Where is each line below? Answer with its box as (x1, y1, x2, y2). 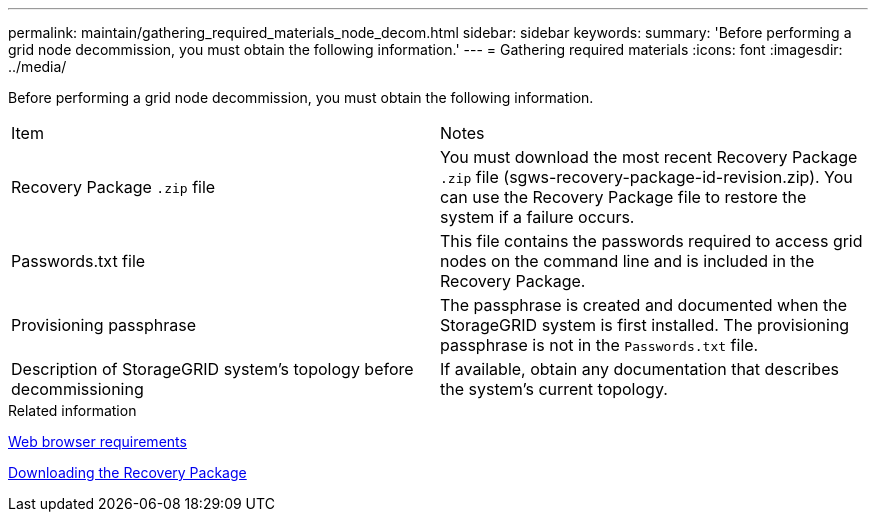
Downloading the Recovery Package (8, 464, 247, 481)
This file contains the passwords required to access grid (440, 231, 863, 251)
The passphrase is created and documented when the (440, 295, 847, 315)
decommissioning (11, 379, 144, 399)
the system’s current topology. (440, 379, 668, 399)
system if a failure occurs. (440, 207, 635, 227)
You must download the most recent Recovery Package (440, 147, 858, 167)
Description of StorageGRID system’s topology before (11, 359, 414, 379)
